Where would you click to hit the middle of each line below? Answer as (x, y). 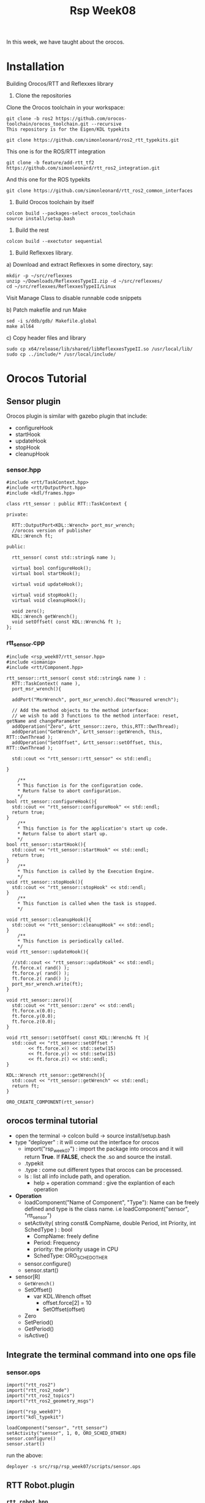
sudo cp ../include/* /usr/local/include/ (61, 354)
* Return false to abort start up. (63, 834)
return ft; (26, 1086)
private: (17, 515)
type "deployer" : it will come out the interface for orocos (87, 1142)
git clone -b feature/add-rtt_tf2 (50, 163)
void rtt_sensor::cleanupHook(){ (49, 920)
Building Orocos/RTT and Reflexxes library (60, 84)
